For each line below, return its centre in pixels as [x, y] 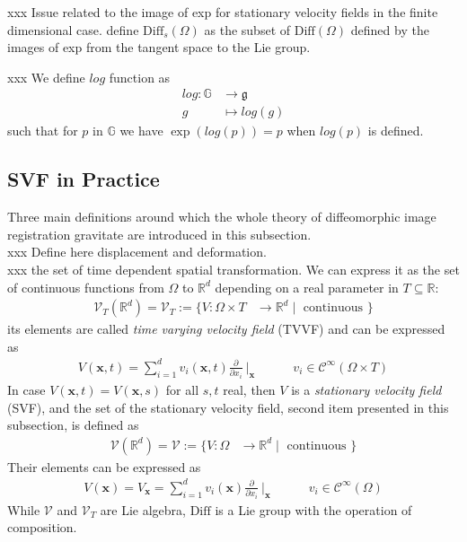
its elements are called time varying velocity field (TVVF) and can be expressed [226, 329]
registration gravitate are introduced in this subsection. [159, 234]
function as [140, 77]
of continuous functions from [86, 287]
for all [182, 389]
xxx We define [46, 77]
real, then [249, 389]
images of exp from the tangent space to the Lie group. [159, 47]
